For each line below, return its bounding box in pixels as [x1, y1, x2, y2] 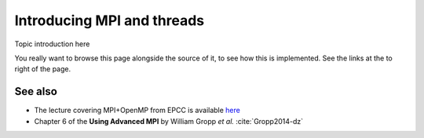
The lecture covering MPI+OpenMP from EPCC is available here [34, 106, 241, 115]
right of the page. [14, 64, 71, 74]
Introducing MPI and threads [14, 12, 205, 29]
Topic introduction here [14, 39, 90, 49]
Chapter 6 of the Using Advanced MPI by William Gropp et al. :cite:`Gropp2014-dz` [34, 116, 304, 125]
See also [14, 85, 58, 98]
